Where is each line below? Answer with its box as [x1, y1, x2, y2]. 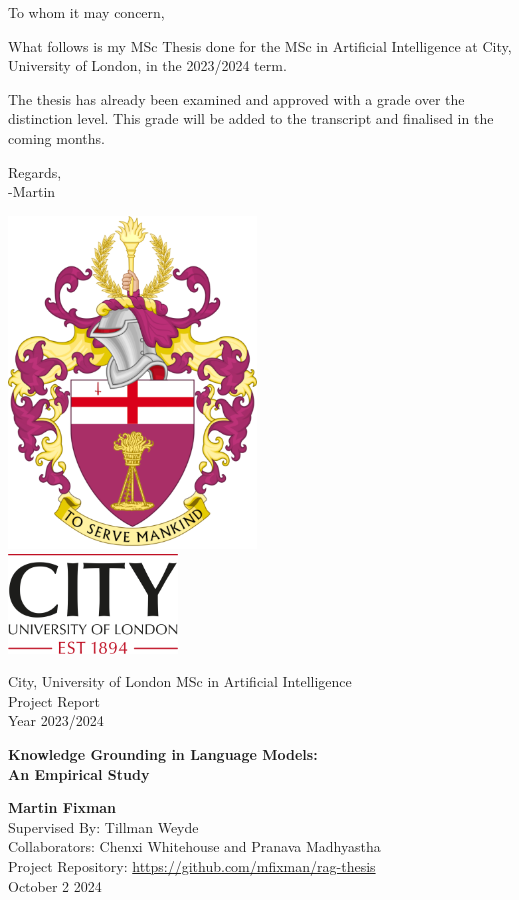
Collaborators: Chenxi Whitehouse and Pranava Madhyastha [8, 836, 381, 857]
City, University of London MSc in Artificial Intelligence [8, 671, 352, 692]
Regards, [8, 161, 62, 182]
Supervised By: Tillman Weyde [8, 816, 199, 837]
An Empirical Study [8, 763, 150, 784]
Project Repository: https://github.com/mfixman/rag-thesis [8, 856, 376, 877]
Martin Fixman [8, 797, 117, 818]
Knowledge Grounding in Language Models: [8, 744, 318, 765]
